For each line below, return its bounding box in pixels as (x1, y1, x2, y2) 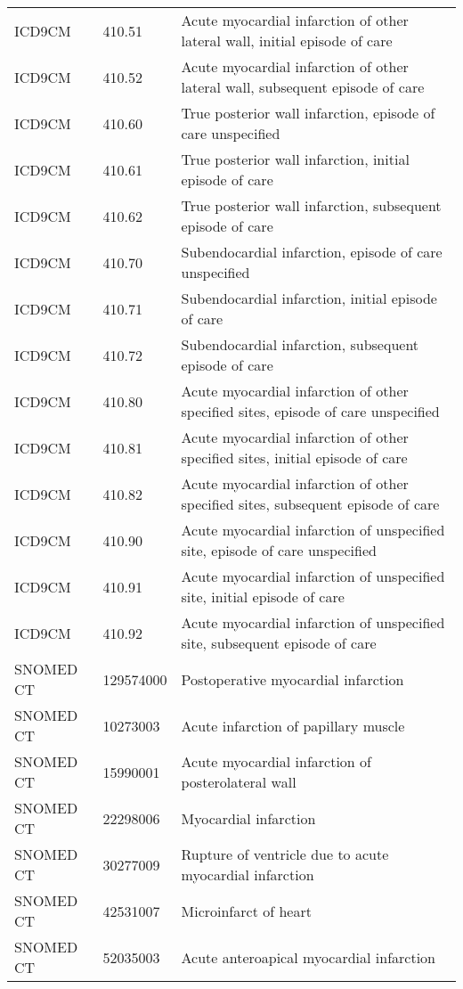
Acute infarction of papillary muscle (181, 715, 405, 736)
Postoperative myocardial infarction (181, 668, 404, 690)
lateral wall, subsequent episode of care (181, 77, 425, 97)
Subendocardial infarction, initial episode (181, 288, 437, 308)
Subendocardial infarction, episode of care (181, 241, 443, 262)
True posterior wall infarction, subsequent (181, 195, 442, 216)
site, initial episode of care (181, 586, 345, 607)
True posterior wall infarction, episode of (181, 102, 435, 123)
